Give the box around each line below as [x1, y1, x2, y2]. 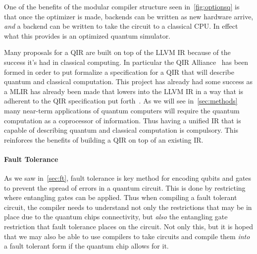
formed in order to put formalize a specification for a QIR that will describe [4, 66, 234, 77]
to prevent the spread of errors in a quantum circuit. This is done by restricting [4, 182, 246, 193]
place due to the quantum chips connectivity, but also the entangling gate [4, 211, 228, 222]
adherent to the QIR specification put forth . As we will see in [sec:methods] [4, 96, 238, 106]
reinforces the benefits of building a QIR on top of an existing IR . [4, 134, 204, 145]
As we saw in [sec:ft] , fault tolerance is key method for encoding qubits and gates [4, 173, 252, 183]
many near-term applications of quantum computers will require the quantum [4, 105, 240, 115]
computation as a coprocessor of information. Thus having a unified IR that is [4, 115, 241, 125]
